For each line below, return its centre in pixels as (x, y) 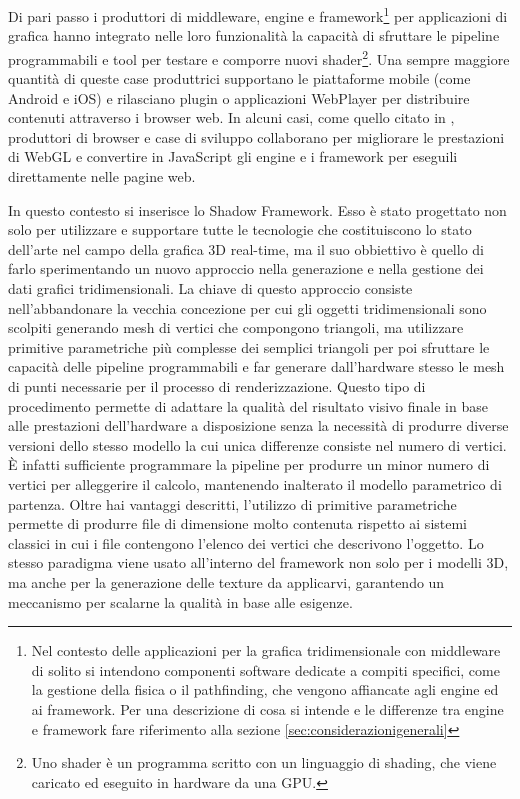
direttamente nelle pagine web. (102, 176)
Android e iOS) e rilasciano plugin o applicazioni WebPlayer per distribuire (239, 97)
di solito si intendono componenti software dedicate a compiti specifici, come (265, 669)
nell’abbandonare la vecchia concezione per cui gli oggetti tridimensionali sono (247, 307)
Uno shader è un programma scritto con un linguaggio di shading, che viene (264, 762)
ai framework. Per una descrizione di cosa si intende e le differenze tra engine (267, 708)
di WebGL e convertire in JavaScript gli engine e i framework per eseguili (233, 156)
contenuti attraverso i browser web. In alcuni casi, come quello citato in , (231, 117)
